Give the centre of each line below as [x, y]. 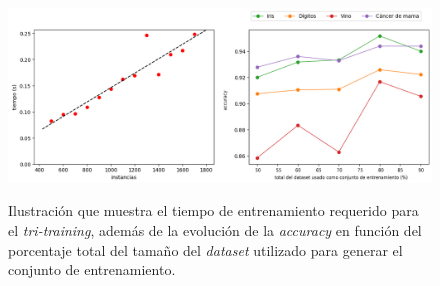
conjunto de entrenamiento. [92, 269]
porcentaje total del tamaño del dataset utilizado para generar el [205, 249]
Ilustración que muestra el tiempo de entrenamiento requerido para [213, 210]
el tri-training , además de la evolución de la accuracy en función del [215, 229]
